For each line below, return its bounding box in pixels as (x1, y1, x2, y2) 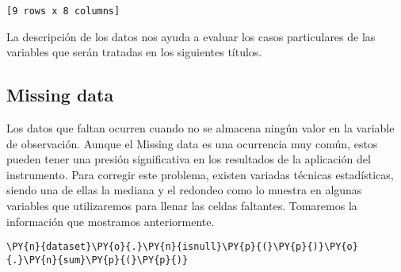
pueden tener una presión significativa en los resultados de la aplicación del (6, 151, 371, 167)
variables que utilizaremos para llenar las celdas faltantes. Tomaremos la (6, 197, 357, 214)
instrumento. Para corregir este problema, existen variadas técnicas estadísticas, (6, 166, 394, 182)
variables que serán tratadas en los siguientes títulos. (6, 44, 262, 60)
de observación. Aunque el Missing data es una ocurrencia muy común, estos (6, 135, 378, 151)
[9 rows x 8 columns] (6, 6, 120, 17)
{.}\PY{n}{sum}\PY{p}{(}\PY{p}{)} (6, 254, 189, 266)
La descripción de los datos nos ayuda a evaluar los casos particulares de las (6, 28, 376, 44)
